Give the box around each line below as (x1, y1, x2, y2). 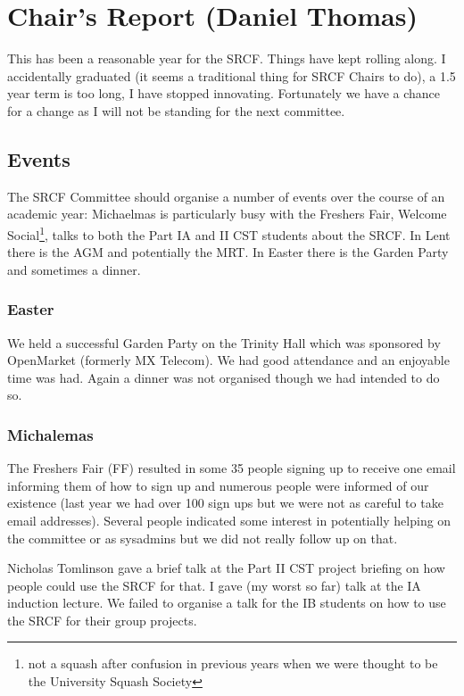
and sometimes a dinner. (7, 260, 141, 278)
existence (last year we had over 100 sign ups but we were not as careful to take (7, 493, 443, 512)
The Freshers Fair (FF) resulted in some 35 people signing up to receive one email (7, 459, 456, 477)
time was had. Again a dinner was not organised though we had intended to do (7, 368, 440, 386)
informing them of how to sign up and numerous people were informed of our (7, 476, 429, 494)
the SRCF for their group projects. (7, 610, 197, 629)
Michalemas (7, 423, 94, 445)
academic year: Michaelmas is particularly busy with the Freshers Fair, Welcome (7, 204, 447, 223)
